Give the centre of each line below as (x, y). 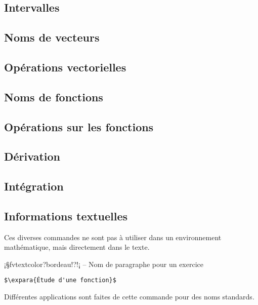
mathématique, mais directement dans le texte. (77, 247)
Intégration (34, 186)
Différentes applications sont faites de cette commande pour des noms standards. (129, 297)
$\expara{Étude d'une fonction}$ (60, 280)
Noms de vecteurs (52, 37)
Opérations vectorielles (65, 67)
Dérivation (32, 156)
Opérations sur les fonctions (79, 126)
